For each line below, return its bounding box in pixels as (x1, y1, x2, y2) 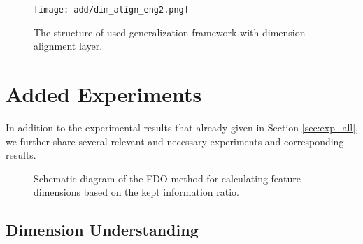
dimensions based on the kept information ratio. (34, 185, 239, 199)
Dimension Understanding (6, 219, 199, 241)
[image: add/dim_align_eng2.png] (34, 5, 189, 15)
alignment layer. (34, 38, 103, 53)
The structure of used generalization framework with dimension (34, 24, 306, 39)
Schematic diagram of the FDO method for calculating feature (34, 171, 301, 185)
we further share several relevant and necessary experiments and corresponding (6, 134, 344, 148)
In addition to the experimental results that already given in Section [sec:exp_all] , (6, 120, 359, 134)
